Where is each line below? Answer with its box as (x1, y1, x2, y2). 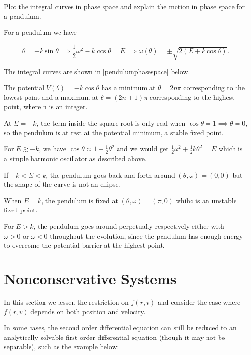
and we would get (117, 144, 169, 154)
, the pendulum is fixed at (41, 195, 118, 205)
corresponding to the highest (149, 92, 235, 102)
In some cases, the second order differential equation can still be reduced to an (4, 323, 236, 333)
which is (218, 144, 243, 154)
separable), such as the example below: (4, 341, 119, 352)
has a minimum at (101, 82, 156, 93)
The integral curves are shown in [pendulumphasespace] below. (4, 66, 190, 76)
